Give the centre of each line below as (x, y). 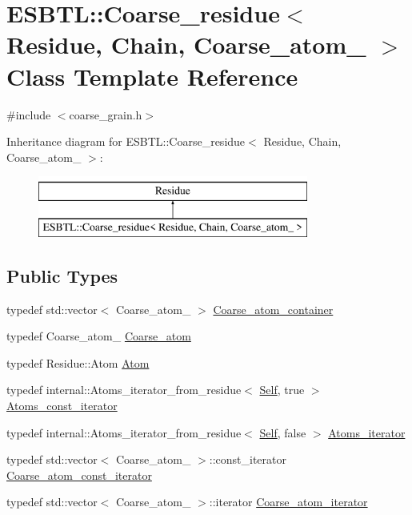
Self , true (282, 390)
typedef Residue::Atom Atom (78, 362)
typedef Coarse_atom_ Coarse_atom (99, 336)
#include (29, 114)
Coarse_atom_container (273, 309)
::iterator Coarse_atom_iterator (288, 502)
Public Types (62, 275)
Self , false (283, 432)
